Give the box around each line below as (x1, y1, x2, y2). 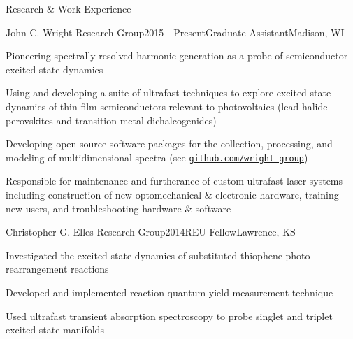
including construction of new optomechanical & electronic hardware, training (6, 187, 339, 201)
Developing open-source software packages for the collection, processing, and (6, 136, 333, 151)
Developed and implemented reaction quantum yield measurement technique (6, 284, 333, 299)
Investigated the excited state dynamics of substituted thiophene (6, 247, 282, 262)
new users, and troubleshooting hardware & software (6, 201, 231, 215)
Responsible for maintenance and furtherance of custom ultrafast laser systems (6, 173, 343, 188)
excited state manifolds (6, 322, 104, 337)
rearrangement (6, 261, 68, 276)
